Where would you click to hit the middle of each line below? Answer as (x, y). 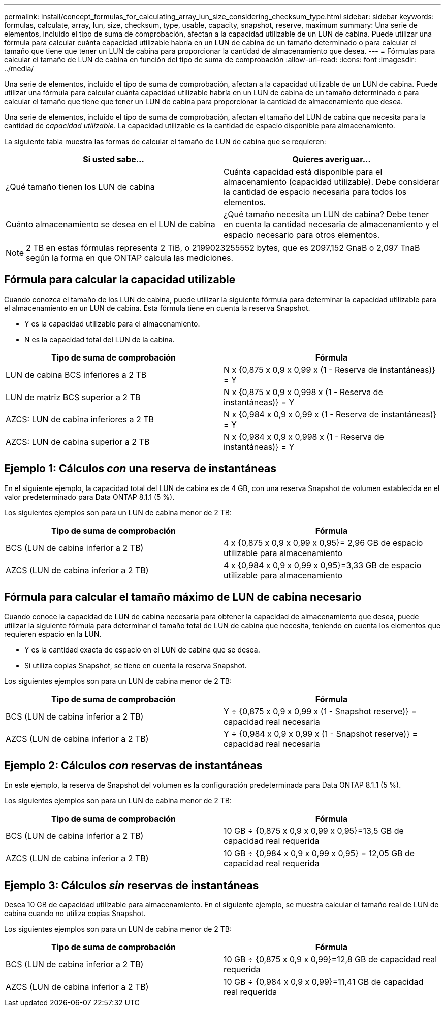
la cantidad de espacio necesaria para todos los (315, 192)
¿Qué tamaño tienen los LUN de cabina (80, 187)
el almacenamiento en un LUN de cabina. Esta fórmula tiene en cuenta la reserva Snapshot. (157, 308)
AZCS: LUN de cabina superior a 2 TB (78, 442)
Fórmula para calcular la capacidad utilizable (120, 280)
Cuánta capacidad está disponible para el (303, 172)
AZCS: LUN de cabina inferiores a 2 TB (80, 419)
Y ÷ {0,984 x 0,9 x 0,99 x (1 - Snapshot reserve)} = (321, 733)
